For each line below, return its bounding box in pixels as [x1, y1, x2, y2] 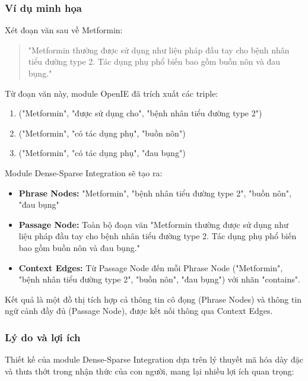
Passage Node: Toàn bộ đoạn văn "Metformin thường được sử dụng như [18, 218, 288, 230]
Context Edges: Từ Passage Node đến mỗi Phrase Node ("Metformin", [18, 261, 283, 274]
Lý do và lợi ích [5, 329, 81, 344]
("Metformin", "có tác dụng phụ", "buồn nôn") [18, 126, 186, 139]
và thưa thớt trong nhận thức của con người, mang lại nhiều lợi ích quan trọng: [5, 364, 294, 377]
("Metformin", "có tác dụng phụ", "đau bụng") [18, 147, 186, 159]
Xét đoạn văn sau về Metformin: [5, 24, 123, 36]
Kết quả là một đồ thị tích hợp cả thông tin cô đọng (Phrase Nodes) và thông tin [5, 293, 302, 305]
